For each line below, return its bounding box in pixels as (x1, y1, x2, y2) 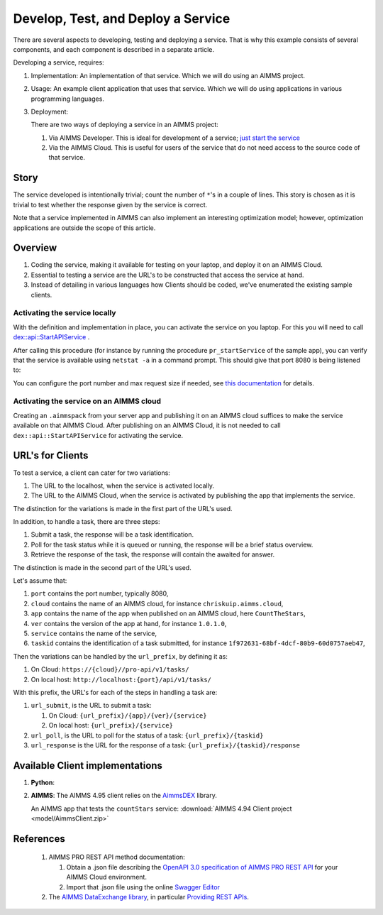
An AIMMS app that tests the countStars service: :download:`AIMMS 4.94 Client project (30, 804, 292, 813)
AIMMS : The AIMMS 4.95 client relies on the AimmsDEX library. (30, 791, 218, 800)
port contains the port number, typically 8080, (30, 589, 169, 598)
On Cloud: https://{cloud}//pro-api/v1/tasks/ (30, 665, 189, 674)
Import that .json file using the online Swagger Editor (66, 882, 220, 891)
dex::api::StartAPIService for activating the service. (13, 431, 184, 439)
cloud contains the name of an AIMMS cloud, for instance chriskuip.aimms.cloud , (30, 599, 284, 608)
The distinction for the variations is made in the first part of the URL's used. (13, 504, 233, 513)
